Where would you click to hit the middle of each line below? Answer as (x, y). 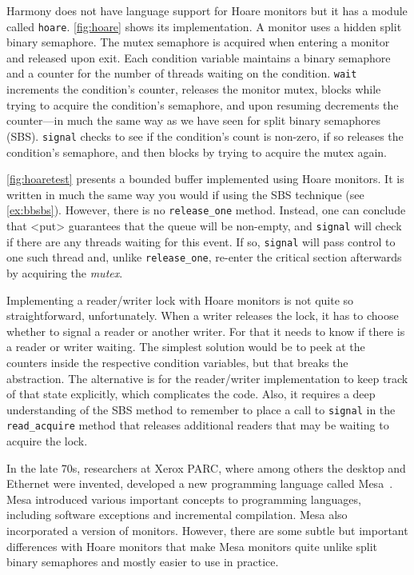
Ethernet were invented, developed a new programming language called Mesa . (200, 483)
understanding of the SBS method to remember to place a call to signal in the (201, 409)
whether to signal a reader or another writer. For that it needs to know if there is (206, 331)
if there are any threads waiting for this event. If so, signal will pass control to (201, 241)
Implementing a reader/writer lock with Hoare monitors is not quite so (180, 299)
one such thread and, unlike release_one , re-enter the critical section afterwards (204, 257)
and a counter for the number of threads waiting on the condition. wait (182, 73)
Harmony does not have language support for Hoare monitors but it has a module (207, 10)
